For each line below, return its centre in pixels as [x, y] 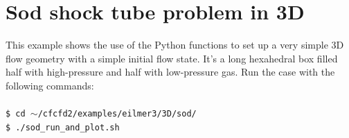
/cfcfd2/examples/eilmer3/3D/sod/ [117, 114]
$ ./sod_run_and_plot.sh [63, 127]
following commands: [50, 85]
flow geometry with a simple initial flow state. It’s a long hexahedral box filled [172, 58]
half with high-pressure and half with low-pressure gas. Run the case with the [170, 72]
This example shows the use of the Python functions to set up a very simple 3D [175, 45]
